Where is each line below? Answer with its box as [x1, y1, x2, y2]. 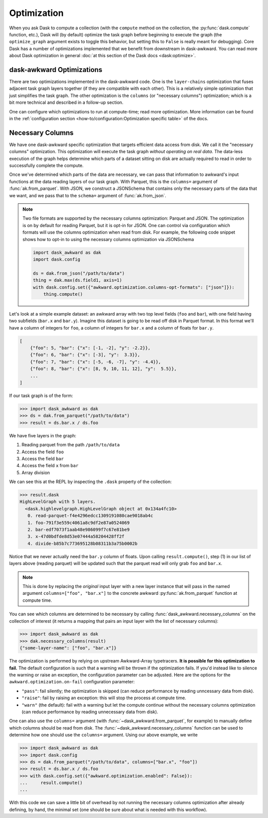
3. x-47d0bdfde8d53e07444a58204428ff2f [27, 534, 125, 539]
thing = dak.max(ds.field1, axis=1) [33, 277, 123, 283]
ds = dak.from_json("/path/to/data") [33, 270, 125, 276]
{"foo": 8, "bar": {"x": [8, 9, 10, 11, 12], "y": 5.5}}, [30, 366, 177, 372]
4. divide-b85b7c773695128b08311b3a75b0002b [27, 541, 137, 546]
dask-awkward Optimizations [9, 65, 103, 74]
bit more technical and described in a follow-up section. [9, 99, 124, 105]
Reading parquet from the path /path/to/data [21, 442, 120, 448]
